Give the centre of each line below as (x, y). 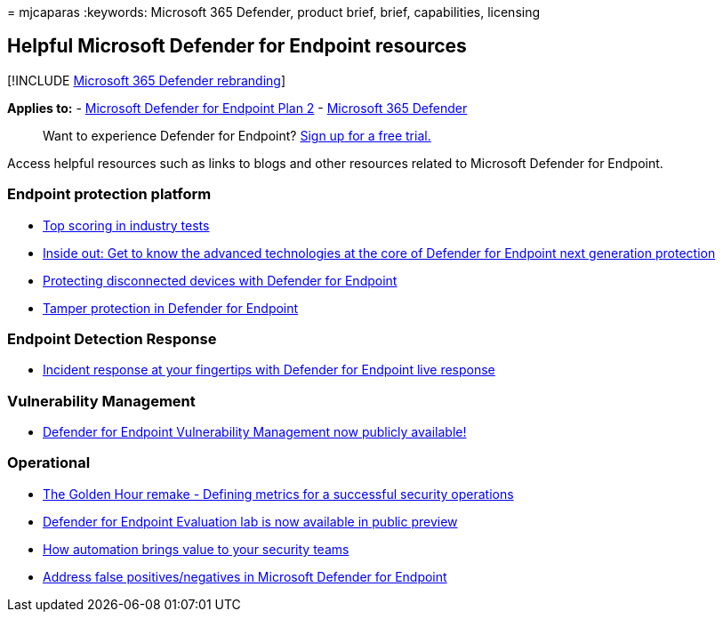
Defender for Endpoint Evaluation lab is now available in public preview (250, 521)
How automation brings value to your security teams (196, 549)
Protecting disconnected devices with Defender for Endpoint (220, 280)
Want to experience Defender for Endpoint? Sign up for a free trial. (237, 135)
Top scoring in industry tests (126, 225)
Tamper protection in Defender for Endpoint (171, 308)
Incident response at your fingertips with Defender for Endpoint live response (269, 370)
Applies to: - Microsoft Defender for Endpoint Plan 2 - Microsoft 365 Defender (237, 108)
